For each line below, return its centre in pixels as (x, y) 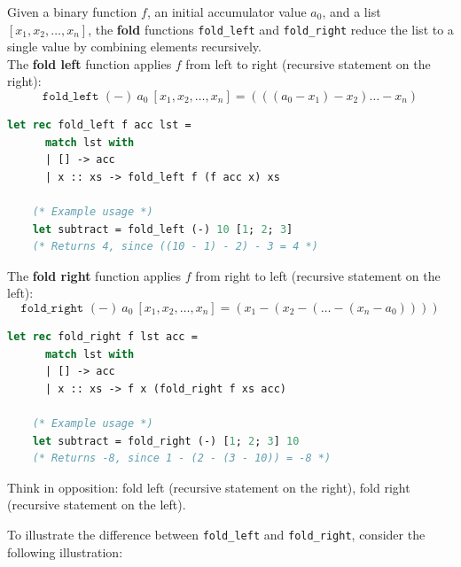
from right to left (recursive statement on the (318, 275)
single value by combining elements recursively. (134, 47)
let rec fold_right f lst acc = (102, 336)
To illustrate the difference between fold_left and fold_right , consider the (216, 534)
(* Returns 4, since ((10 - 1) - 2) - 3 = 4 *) (175, 247)
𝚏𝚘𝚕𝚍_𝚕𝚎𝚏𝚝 (70, 97)
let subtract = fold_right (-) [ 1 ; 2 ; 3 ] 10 (166, 441)
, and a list (352, 12)
